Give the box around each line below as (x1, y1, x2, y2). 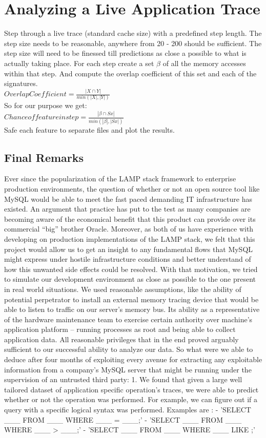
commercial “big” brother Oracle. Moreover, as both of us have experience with (4, 223, 254, 234)
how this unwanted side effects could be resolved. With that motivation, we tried (4, 263, 258, 274)
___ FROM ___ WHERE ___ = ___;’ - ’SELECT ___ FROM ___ (4, 414, 242, 425)
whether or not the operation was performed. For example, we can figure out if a (4, 394, 258, 405)
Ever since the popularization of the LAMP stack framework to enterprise (4, 173, 236, 184)
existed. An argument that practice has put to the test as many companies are (4, 203, 251, 214)
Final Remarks (4, 149, 84, 165)
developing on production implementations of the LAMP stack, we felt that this (4, 233, 255, 244)
